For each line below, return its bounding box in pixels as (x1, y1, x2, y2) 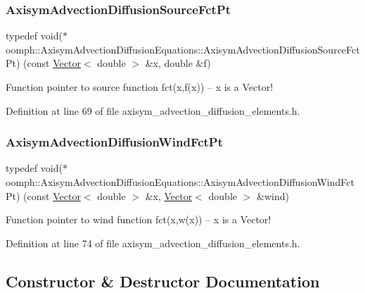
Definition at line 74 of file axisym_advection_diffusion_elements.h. (6, 235, 300, 250)
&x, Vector (145, 188, 193, 203)
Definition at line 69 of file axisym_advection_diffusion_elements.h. (6, 103, 300, 118)
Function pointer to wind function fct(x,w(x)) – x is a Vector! (6, 212, 271, 227)
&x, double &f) (145, 56, 211, 70)
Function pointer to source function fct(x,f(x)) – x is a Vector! (6, 80, 274, 94)
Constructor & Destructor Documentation (6, 270, 320, 292)
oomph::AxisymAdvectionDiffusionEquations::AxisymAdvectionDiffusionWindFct (6, 175, 354, 189)
